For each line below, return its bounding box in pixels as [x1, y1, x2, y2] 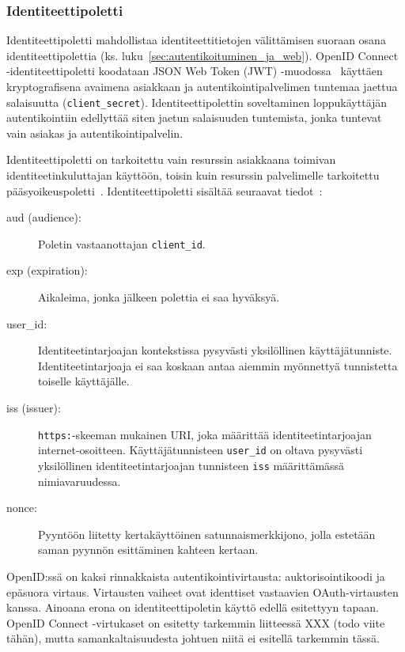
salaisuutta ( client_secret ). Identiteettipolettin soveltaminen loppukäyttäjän [6, 93, 388, 110]
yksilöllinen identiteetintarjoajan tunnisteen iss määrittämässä [38, 457, 345, 473]
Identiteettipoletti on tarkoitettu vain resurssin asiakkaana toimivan [6, 151, 336, 168]
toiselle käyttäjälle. [38, 373, 130, 389]
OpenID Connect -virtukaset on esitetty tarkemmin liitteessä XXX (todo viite [6, 614, 385, 631]
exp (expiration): [6, 262, 88, 279]
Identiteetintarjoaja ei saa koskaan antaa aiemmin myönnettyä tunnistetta [38, 357, 398, 373]
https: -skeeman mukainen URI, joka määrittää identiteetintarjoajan [38, 426, 372, 442]
